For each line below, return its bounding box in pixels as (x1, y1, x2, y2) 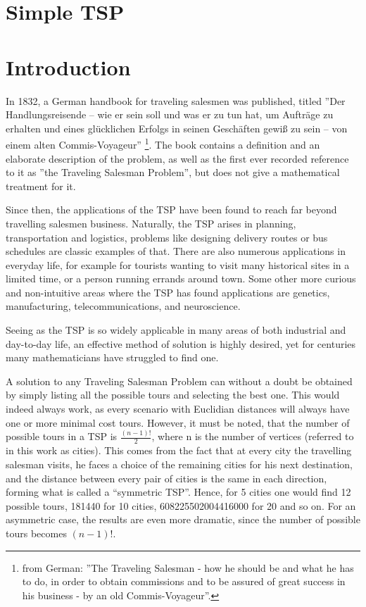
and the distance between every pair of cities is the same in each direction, (6, 470, 327, 485)
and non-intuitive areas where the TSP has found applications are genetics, (6, 284, 330, 299)
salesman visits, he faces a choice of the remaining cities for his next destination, (6, 456, 353, 471)
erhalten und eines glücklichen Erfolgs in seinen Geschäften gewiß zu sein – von (6, 120, 348, 135)
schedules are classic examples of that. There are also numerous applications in (6, 244, 346, 258)
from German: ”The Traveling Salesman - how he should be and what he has (22, 560, 354, 575)
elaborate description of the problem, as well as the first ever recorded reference (6, 151, 349, 165)
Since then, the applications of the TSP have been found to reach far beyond (6, 202, 337, 217)
